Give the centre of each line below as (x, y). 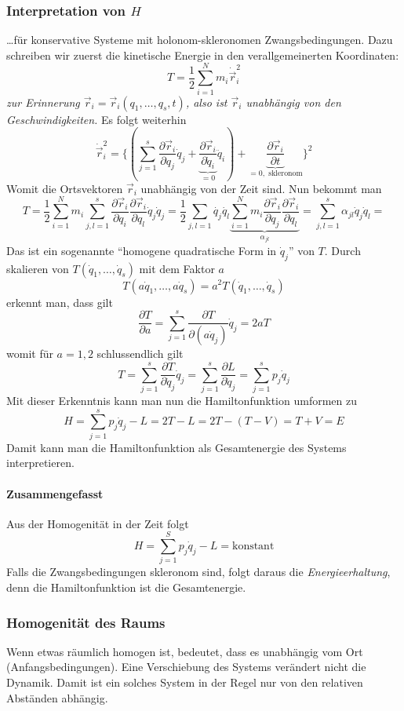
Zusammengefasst (55, 493)
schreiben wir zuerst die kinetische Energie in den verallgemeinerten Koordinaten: (203, 55)
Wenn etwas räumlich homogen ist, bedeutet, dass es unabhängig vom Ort (185, 651)
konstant (253, 547)
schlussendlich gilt (140, 354)
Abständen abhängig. (57, 697)
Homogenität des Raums (86, 622)
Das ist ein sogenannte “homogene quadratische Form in (142, 250)
